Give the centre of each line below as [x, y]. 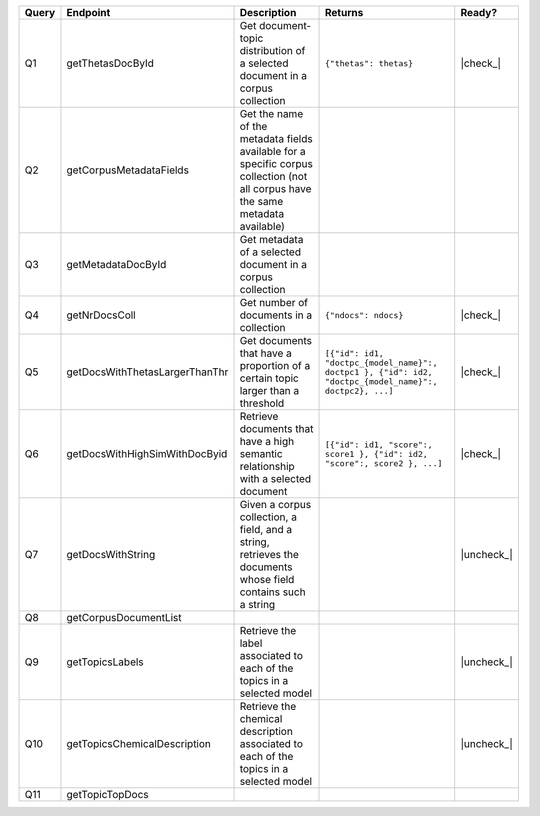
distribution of [272, 50]
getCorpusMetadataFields [128, 170]
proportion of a [275, 365]
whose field [267, 579]
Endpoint [88, 12]
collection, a [268, 517]
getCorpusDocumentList [124, 617]
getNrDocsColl [101, 315]
